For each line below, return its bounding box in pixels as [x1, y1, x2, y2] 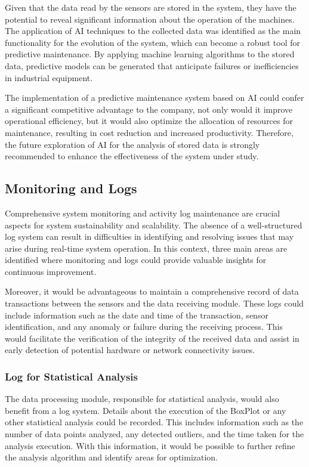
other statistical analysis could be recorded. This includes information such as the [5, 416, 304, 428]
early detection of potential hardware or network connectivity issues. [5, 344, 255, 356]
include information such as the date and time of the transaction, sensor [5, 308, 268, 321]
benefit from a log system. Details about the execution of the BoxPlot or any [5, 404, 286, 416]
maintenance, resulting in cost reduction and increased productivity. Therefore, [5, 126, 293, 138]
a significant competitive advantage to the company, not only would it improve [5, 103, 293, 115]
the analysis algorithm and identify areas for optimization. [5, 451, 218, 463]
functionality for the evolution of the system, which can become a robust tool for [5, 36, 301, 48]
